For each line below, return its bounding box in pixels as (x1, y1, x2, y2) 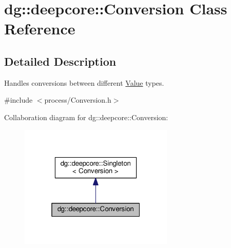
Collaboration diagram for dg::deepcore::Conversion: (4, 111, 168, 122)
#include (4, 94, 33, 105)
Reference (4, 18, 75, 39)
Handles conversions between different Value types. (4, 77, 164, 88)
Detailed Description (4, 53, 117, 69)
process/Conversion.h (44, 94, 111, 105)
